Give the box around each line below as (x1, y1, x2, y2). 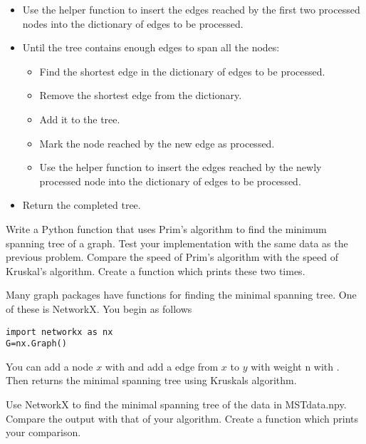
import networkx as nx (6, 326, 113, 337)
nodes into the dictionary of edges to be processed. (22, 16, 244, 31)
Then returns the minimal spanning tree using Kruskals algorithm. (6, 373, 297, 388)
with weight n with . (251, 358, 340, 373)
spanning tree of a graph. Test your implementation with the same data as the (6, 235, 348, 250)
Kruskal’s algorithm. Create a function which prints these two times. (6, 263, 305, 278)
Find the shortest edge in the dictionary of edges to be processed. (39, 63, 325, 78)
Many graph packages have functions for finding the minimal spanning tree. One (6, 287, 357, 302)
